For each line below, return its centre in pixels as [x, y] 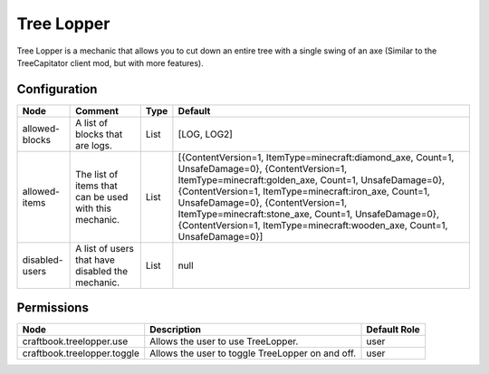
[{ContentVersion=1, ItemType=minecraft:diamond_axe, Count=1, [316, 157]
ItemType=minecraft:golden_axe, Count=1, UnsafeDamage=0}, [312, 179]
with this [94, 208]
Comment [97, 110]
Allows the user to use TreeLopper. [224, 341]
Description [175, 330]
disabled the [102, 271]
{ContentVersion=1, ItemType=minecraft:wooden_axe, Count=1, [313, 225]
